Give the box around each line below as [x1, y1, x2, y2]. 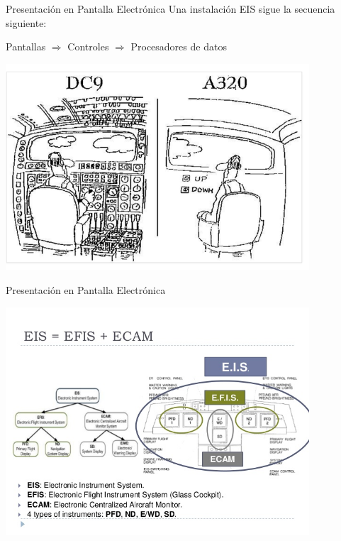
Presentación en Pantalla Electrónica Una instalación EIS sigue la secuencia [6, 1, 335, 16]
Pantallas [6, 39, 46, 54]
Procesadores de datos [130, 39, 227, 54]
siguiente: [6, 15, 47, 30]
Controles [67, 39, 109, 54]
